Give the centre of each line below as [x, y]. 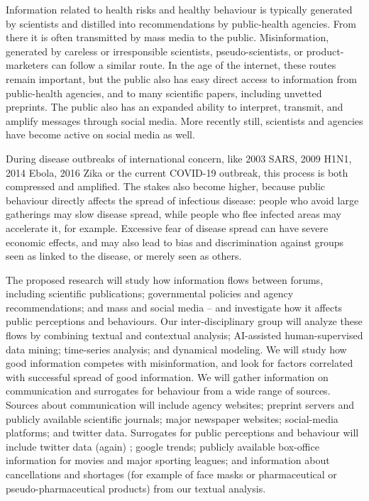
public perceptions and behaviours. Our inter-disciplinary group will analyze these [184, 321]
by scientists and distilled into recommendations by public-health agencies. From [181, 23]
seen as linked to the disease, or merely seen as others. [124, 256]
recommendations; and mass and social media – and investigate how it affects [174, 307]
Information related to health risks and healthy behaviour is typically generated [179, 9]
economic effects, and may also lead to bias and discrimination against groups [175, 242]
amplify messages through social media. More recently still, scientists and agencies [184, 120]
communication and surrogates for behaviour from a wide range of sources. [168, 391]
